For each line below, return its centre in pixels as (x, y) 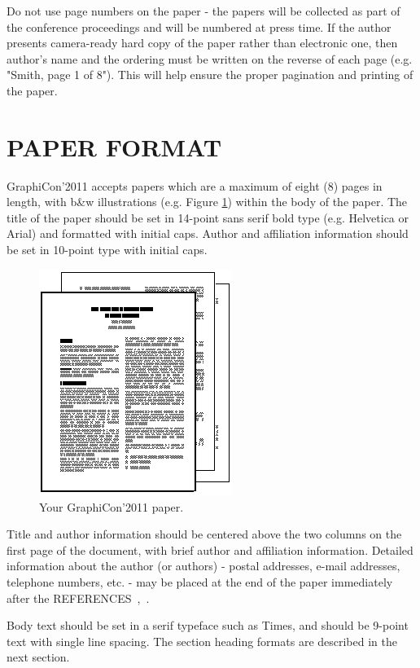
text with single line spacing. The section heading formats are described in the (202, 641)
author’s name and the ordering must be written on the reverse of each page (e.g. (210, 58)
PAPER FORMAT (114, 146)
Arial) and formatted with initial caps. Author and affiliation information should (208, 233)
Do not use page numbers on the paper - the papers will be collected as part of (203, 11)
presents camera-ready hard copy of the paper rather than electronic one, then (202, 43)
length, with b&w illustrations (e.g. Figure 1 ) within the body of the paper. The (207, 202)
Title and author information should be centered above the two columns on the (204, 534)
